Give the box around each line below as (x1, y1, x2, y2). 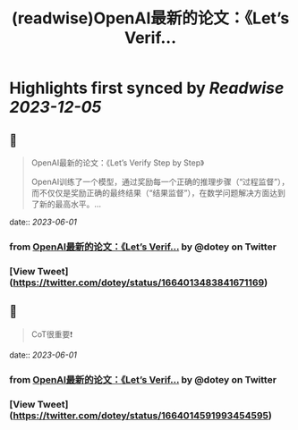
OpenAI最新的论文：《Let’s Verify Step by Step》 (30, 157, 205, 168)
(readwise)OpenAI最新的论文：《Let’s (11, 8, 290, 29)
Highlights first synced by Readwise (9, 78, 285, 98)
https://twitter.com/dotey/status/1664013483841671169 (13, 276, 265, 289)
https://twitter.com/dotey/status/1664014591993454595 (13, 409, 268, 421)
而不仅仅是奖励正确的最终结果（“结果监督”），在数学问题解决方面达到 (30, 188, 286, 198)
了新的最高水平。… (30, 198, 101, 209)
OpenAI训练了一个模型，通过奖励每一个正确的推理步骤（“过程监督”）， (30, 176, 290, 187)
